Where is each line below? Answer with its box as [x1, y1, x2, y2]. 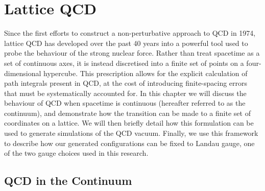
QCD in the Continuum [4, 173, 132, 188]
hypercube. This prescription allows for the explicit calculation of [43, 67, 248, 78]
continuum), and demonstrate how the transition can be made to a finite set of [4, 107, 251, 118]
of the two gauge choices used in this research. [4, 148, 149, 158]
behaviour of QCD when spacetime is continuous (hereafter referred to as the [4, 98, 246, 108]
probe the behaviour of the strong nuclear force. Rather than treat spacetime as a [4, 47, 260, 58]
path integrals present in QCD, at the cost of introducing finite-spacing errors [4, 78, 248, 88]
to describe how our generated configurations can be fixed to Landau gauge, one [4, 137, 255, 148]
